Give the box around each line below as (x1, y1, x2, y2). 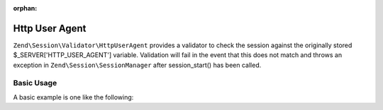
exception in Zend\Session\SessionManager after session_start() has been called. (13, 61, 262, 69)
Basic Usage (13, 78, 57, 88)
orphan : (13, 4, 38, 12)
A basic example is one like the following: (13, 92, 134, 102)
